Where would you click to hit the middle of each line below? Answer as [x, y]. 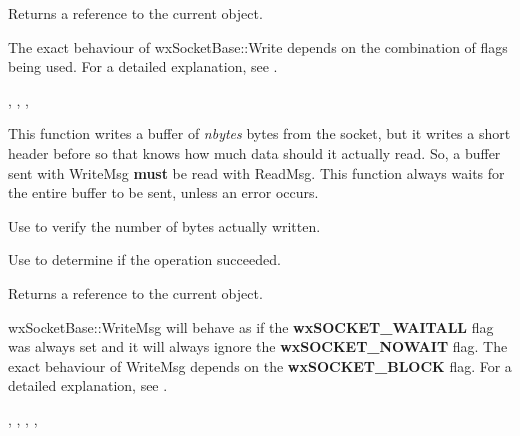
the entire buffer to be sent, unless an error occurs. [163, 192]
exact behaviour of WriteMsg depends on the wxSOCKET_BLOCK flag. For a [260, 365]
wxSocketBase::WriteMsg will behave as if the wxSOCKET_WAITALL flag [251, 326]
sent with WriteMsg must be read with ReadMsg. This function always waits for [256, 172]
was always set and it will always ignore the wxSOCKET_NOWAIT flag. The [258, 346]
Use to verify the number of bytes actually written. [164, 225]
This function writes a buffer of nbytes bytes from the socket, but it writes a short [259, 133]
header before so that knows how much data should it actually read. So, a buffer [254, 152]
